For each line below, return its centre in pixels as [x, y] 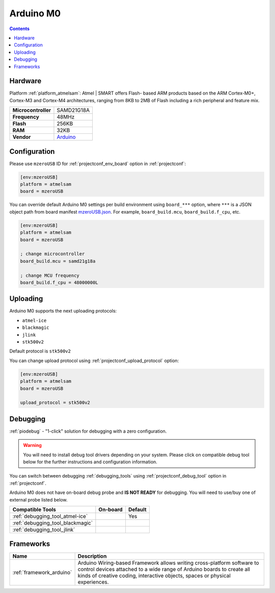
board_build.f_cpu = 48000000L [59, 282]
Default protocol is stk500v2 [40, 351]
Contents [20, 29]
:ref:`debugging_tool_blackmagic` [53, 523]
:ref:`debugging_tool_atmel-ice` [50, 516]
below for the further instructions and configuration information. [90, 462]
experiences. [93, 582]
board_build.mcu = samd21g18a [58, 261]
